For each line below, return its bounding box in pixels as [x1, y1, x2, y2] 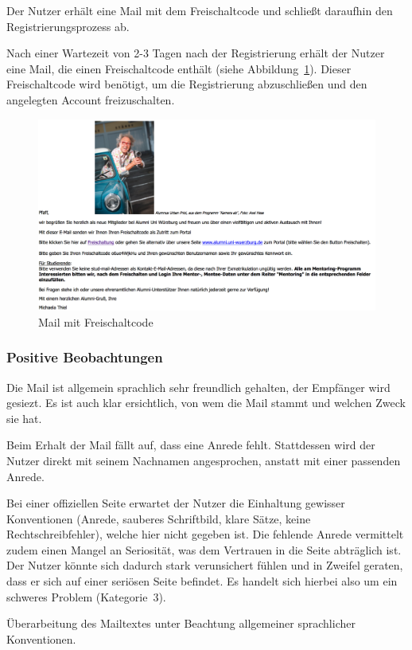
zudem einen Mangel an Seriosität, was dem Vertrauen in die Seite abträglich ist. [6, 541, 402, 558]
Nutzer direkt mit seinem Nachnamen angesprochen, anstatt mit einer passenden [6, 452, 401, 468]
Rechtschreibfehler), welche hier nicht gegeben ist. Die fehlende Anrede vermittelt [6, 526, 404, 542]
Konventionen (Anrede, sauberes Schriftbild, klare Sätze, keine [6, 510, 311, 527]
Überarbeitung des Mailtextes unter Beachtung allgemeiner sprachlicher [6, 615, 356, 632]
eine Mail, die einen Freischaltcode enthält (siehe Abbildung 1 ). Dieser [6, 60, 352, 76]
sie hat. [6, 409, 42, 426]
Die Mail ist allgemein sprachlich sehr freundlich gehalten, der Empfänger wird [6, 378, 391, 395]
